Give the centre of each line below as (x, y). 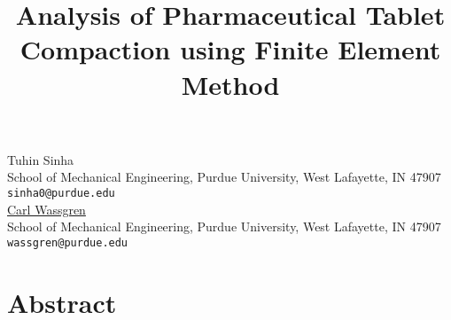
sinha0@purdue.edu (61, 193)
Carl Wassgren (47, 209)
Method (230, 84)
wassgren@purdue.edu (68, 242)
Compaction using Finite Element (230, 49)
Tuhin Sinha (41, 159)
